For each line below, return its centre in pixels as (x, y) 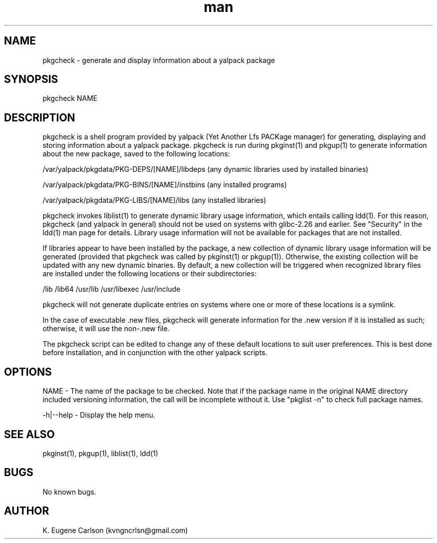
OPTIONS (28, 372)
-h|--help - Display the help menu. (99, 415)
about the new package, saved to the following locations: (136, 154)
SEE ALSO (29, 434)
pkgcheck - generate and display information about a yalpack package (159, 60)
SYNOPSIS (31, 79)
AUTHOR (27, 511)
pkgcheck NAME (70, 98)
